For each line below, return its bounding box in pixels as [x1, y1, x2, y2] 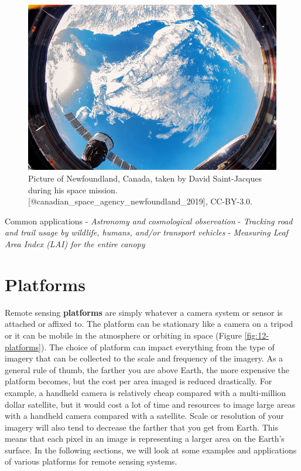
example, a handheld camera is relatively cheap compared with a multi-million [5, 386, 286, 398]
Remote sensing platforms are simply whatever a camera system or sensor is [5, 306, 283, 318]
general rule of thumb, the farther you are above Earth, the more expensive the [5, 363, 289, 376]
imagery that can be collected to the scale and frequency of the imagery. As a [5, 352, 283, 364]
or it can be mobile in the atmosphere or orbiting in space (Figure [5, 329, 242, 341]
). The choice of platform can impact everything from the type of [40, 340, 275, 353]
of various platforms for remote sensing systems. [5, 455, 177, 467]
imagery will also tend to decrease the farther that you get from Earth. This [5, 421, 278, 433]
